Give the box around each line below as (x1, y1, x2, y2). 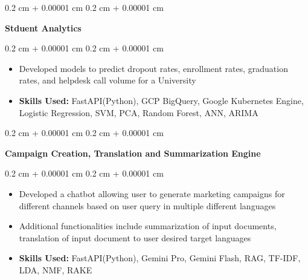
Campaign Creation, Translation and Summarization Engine (5, 146, 261, 159)
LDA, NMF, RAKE (19, 263, 92, 276)
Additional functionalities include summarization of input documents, (19, 220, 277, 232)
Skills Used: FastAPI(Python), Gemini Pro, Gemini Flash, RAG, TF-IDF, (19, 252, 301, 264)
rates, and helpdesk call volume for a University (19, 74, 196, 86)
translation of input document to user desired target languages (19, 231, 251, 244)
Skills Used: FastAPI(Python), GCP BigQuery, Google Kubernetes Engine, (19, 94, 304, 106)
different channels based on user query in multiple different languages (19, 199, 276, 212)
